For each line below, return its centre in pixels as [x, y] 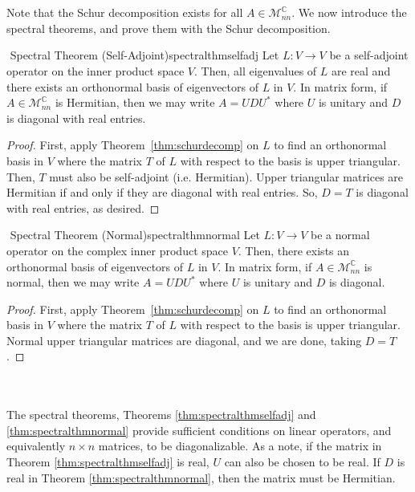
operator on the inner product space [96, 70]
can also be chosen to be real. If [302, 462]
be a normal [340, 235]
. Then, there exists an [294, 250]
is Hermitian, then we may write [135, 102]
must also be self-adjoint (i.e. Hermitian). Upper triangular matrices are [226, 176]
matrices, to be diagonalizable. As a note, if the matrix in [240, 446]
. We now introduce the [349, 12]
